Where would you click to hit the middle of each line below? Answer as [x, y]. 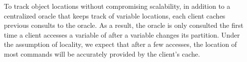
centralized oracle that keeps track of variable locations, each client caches [115, 15]
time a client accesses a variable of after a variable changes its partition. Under [122, 34]
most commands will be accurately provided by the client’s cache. [102, 53]
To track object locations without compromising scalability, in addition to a [117, 6]
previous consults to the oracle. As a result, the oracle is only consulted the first [124, 25]
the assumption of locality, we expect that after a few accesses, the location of [121, 44]
